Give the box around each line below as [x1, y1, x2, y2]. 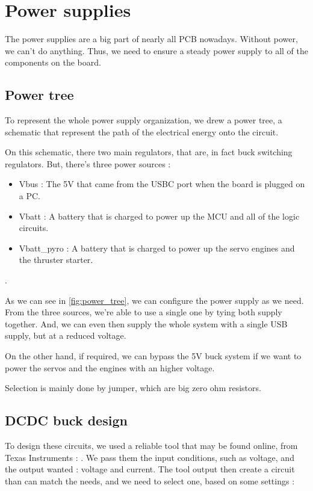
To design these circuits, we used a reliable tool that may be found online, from [5, 439, 298, 451]
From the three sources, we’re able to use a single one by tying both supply [5, 306, 282, 318]
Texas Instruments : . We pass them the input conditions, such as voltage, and [5, 451, 294, 463]
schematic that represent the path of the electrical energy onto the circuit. [5, 125, 279, 138]
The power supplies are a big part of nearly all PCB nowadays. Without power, [5, 32, 298, 45]
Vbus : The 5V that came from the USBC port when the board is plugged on [19, 178, 305, 190]
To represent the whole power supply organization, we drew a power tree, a [5, 114, 282, 126]
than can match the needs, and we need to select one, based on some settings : [5, 474, 295, 487]
